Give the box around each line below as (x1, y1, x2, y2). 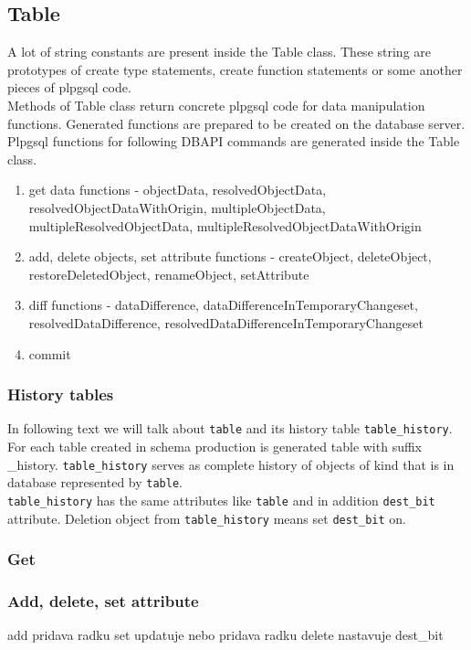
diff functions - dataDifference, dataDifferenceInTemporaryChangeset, (28, 295, 418, 314)
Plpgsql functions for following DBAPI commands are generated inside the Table (7, 132, 460, 151)
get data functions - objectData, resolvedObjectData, (28, 180, 327, 199)
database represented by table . (7, 473, 183, 492)
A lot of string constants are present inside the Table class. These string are (7, 42, 432, 61)
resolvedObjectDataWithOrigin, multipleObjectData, (28, 197, 326, 217)
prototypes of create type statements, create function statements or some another (7, 59, 463, 79)
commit (28, 344, 71, 363)
